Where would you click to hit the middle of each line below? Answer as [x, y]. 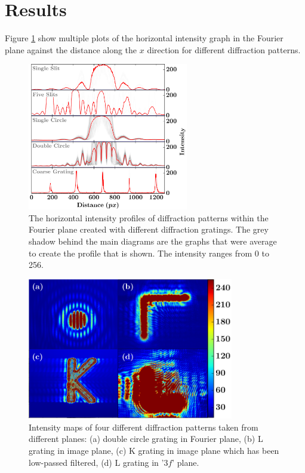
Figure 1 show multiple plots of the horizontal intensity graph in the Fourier [144, 38]
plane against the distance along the [71, 49]
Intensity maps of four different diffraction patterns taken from [144, 427]
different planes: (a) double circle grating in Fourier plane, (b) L [146, 439]
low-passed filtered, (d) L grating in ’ [96, 462]
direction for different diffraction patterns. [224, 49]
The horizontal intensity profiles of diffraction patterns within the [149, 217]
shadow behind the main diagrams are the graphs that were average [153, 241]
